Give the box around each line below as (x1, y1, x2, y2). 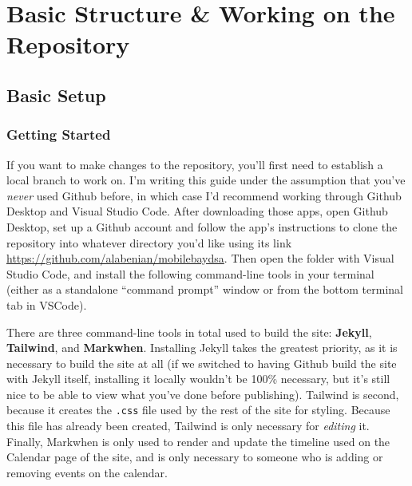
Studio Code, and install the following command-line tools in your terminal (6, 265, 374, 282)
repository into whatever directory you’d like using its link (6, 234, 292, 251)
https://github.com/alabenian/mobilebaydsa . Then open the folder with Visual (6, 250, 394, 267)
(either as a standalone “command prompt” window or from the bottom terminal (6, 281, 403, 298)
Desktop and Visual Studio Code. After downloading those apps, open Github (6, 203, 388, 219)
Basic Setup (6, 82, 106, 107)
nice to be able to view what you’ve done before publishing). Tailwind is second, (6, 385, 399, 402)
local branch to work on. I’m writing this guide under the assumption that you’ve (6, 172, 406, 188)
